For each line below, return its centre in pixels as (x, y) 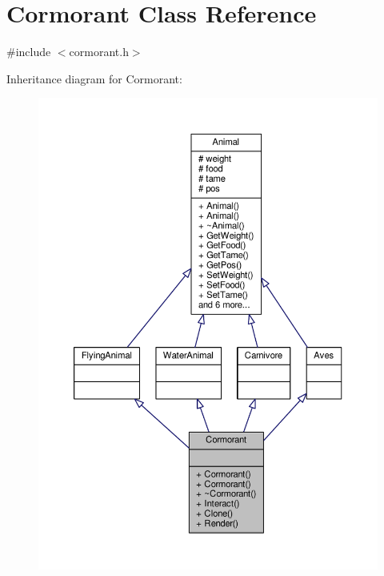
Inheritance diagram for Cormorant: (94, 78)
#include (29, 52)
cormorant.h (99, 52)
